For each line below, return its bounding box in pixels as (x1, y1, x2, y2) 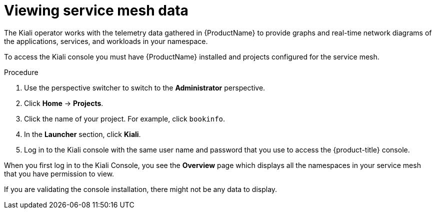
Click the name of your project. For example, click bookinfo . (24, 114, 225, 123)
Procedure (4, 67, 38, 76)
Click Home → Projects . (24, 98, 103, 107)
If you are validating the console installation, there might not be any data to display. (4, 184, 277, 193)
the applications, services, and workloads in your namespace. (4, 36, 208, 45)
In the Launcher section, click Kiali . (24, 129, 141, 138)
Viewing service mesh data (4, 2, 188, 19)
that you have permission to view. (4, 169, 114, 178)
